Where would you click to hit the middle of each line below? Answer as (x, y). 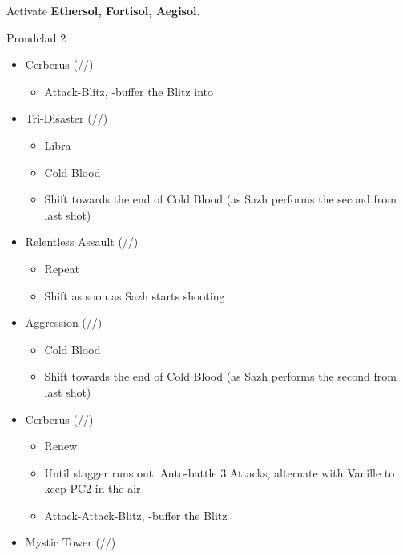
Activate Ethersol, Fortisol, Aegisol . (103, 10)
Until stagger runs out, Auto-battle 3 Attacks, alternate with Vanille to (220, 472)
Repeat (62, 268)
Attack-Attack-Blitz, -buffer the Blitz (136, 515)
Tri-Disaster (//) (66, 118)
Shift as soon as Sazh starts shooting (135, 295)
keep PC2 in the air (93, 488)
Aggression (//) (64, 322)
